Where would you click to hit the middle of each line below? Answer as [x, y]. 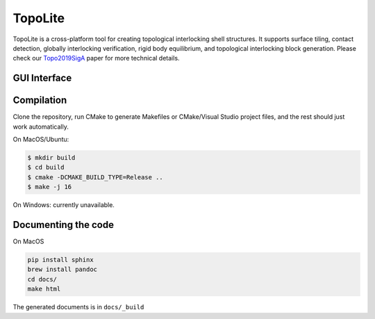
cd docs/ [42, 279]
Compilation [40, 100]
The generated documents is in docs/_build [78, 307]
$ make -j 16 [50, 187]
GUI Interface [42, 78]
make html [44, 289]
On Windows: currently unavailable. [64, 205]
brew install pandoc [62, 270]
